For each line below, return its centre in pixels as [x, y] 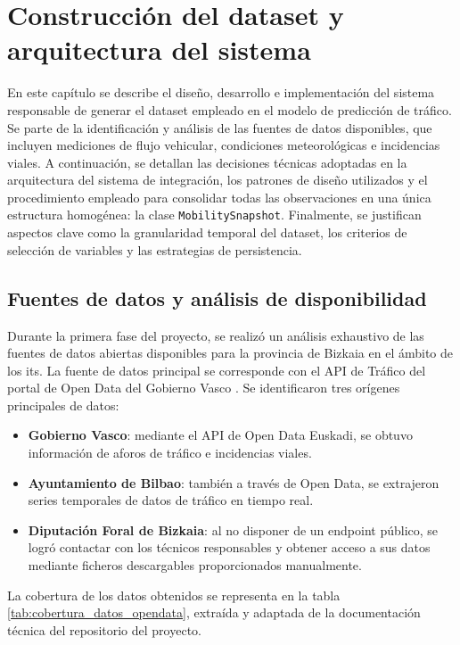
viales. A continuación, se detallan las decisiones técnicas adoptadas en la [207, 162]
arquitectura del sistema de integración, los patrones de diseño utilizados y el [218, 180]
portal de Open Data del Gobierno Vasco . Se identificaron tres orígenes [204, 388]
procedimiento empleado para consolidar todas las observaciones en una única [219, 197]
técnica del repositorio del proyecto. [104, 629]
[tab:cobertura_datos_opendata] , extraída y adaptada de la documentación [214, 612]
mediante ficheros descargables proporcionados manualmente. [195, 565]
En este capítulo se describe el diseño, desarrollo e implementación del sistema [221, 92]
